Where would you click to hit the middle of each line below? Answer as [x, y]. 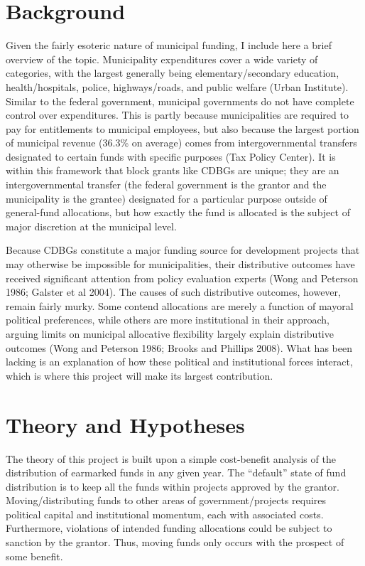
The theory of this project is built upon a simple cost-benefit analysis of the [171, 458]
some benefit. [34, 556]
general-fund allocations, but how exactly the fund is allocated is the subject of [178, 212]
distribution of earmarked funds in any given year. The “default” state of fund [176, 472]
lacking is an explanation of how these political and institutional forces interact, [179, 362]
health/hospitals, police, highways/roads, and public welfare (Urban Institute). [177, 86]
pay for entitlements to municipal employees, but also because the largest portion [182, 128]
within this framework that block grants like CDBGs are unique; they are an [173, 170]
